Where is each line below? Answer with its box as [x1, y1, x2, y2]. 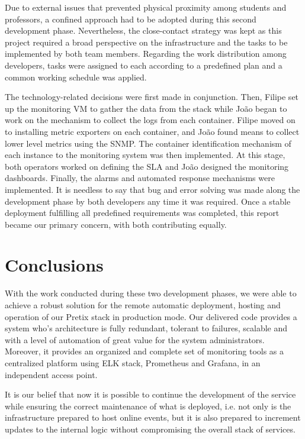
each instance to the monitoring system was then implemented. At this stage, [5, 149, 285, 161]
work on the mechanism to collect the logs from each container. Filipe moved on [5, 114, 296, 126]
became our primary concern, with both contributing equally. [5, 218, 227, 230]
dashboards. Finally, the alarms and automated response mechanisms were [5, 172, 275, 184]
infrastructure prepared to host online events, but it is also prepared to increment [5, 411, 301, 424]
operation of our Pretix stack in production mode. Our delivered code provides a [5, 310, 297, 322]
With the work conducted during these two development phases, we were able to [5, 287, 297, 299]
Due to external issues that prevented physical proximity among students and [5, 1, 287, 13]
